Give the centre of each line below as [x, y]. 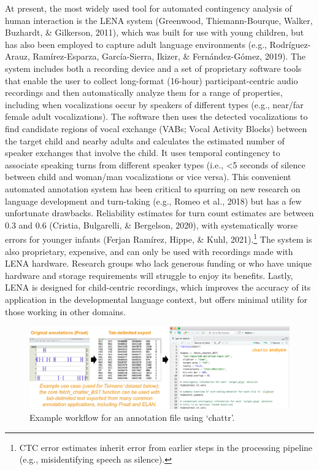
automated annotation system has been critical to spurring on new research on [153, 188]
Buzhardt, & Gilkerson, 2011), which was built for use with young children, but [155, 32]
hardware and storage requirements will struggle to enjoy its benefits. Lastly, [149, 275]
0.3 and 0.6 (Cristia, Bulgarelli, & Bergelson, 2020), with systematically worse [152, 225]
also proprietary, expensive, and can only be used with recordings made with [149, 251]
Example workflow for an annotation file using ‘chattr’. [132, 417]
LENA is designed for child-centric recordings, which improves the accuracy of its [158, 287]
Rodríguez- [290, 44]
